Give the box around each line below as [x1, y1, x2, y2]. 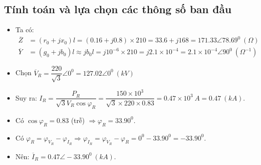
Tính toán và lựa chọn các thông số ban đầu [4, 1, 232, 17]
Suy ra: [15, 92, 37, 103]
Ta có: [15, 24, 34, 35]
